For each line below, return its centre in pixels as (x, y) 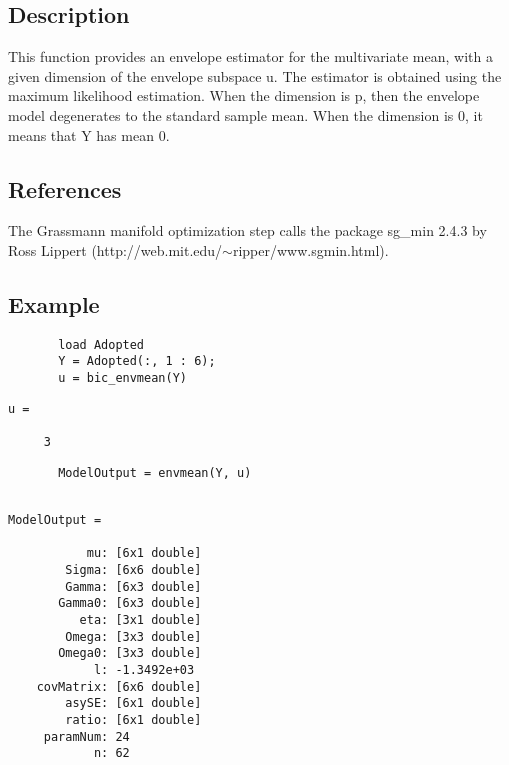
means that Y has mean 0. (89, 134)
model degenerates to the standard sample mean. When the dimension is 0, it (245, 114)
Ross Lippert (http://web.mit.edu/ (115, 249)
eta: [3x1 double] (140, 619)
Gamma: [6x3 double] (133, 586)
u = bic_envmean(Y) (122, 378)
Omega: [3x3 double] (133, 636)
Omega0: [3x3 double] (130, 653)
